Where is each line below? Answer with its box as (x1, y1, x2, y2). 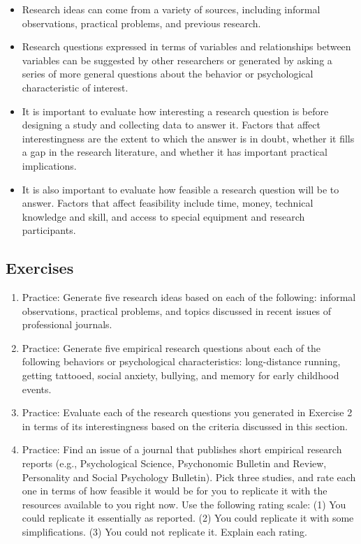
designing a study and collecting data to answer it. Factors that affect (22, 117, 321, 132)
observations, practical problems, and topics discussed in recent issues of (22, 303, 332, 318)
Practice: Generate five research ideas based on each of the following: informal (22, 290, 356, 304)
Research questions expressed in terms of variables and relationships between (22, 39, 351, 54)
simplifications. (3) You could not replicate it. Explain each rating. (22, 524, 307, 539)
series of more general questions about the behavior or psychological (22, 66, 314, 81)
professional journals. (22, 317, 112, 332)
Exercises (6, 257, 74, 279)
